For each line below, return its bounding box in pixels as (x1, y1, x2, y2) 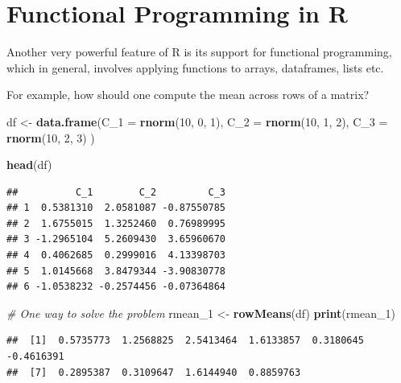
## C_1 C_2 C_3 (6, 186, 226, 198)
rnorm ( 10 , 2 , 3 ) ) (6, 129, 95, 146)
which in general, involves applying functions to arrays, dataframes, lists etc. (6, 59, 384, 76)
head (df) (6, 156, 52, 173)
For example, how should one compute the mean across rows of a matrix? (6, 86, 370, 103)
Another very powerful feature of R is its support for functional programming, (6, 43, 392, 60)
